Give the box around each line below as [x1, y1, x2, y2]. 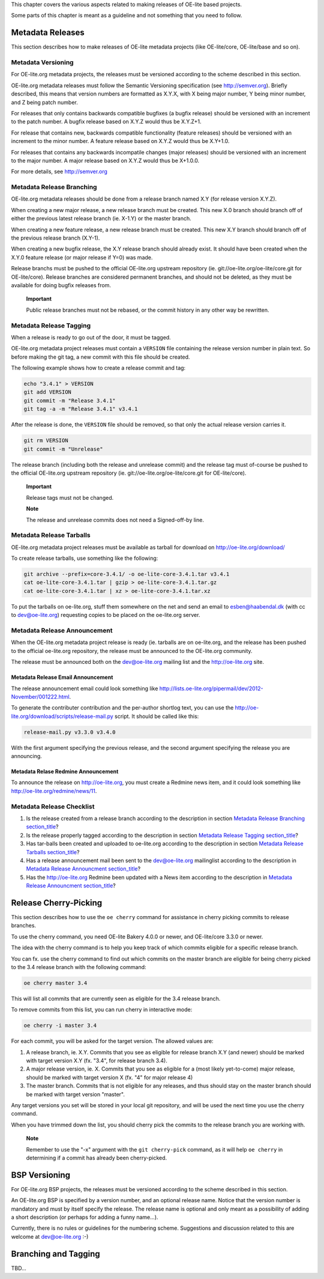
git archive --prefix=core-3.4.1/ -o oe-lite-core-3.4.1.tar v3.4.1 [23, 571, 230, 578]
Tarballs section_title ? [26, 848, 80, 855]
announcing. [11, 753, 42, 760]
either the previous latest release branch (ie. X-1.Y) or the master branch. [11, 215, 191, 222]
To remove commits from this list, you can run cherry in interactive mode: [11, 1006, 193, 1013]
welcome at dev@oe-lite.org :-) [11, 1233, 89, 1240]
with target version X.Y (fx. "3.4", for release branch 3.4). [26, 1057, 167, 1065]
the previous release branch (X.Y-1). [11, 234, 100, 242]
